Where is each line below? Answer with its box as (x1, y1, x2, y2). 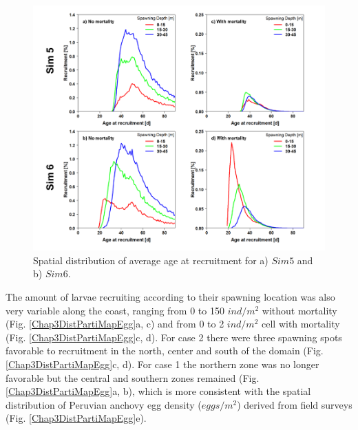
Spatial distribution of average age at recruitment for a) (33, 252, 268, 267)
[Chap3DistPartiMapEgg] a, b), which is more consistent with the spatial (6, 384, 311, 398)
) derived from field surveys (237, 397, 352, 411)
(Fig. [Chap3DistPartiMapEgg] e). (6, 411, 147, 425)
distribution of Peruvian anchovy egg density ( (6, 397, 202, 411)
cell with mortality (262, 316, 340, 331)
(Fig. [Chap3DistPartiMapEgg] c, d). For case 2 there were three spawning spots (6, 330, 342, 344)
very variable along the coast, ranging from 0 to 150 (6, 303, 224, 317)
